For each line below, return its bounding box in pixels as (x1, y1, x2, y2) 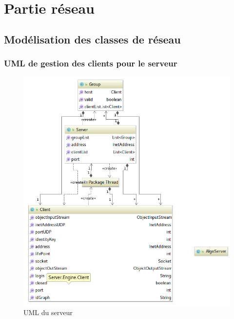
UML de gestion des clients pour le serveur (4, 57, 177, 69)
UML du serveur (23, 307, 73, 318)
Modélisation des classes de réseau (4, 31, 181, 46)
